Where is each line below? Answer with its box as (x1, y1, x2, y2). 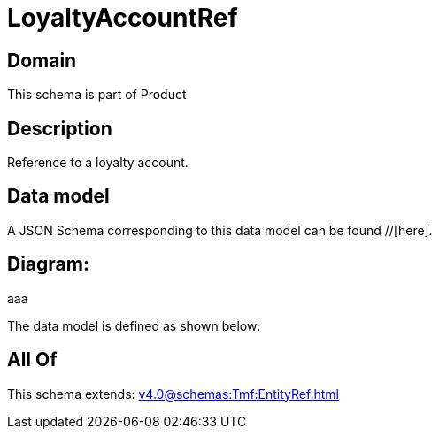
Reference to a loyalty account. (7, 155, 189, 171)
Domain (7, 49, 77, 72)
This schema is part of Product (7, 87, 187, 103)
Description (7, 117, 112, 140)
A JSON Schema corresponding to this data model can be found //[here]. (7, 222, 433, 238)
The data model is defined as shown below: (7, 317, 261, 333)
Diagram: (7, 253, 89, 276)
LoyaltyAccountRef (7, 3, 238, 33)
